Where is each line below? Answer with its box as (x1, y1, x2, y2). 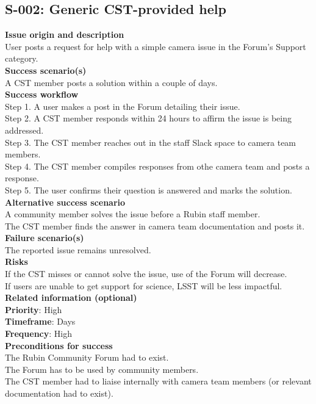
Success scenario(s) (5, 63, 87, 76)
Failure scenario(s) (5, 231, 84, 244)
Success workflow (5, 88, 79, 101)
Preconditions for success (5, 339, 113, 352)
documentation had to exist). (5, 387, 113, 400)
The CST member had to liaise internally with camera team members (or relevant (5, 375, 312, 388)
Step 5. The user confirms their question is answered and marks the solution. (5, 183, 292, 196)
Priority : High (5, 303, 62, 316)
